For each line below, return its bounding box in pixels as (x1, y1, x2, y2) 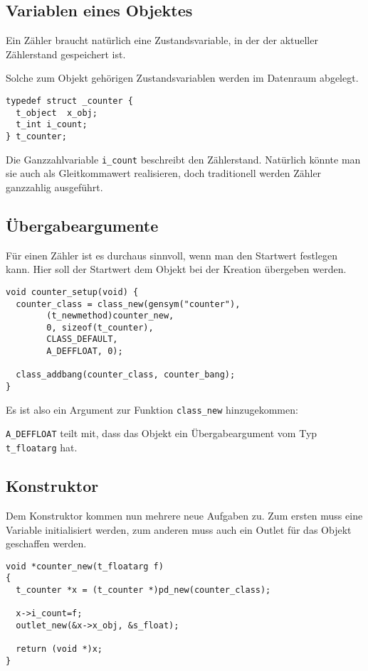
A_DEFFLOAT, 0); (46, 346, 123, 357)
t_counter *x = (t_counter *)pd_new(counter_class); (16, 585, 271, 596)
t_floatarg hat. (6, 440, 78, 455)
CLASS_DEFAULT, (46, 334, 118, 345)
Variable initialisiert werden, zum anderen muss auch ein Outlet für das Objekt (6, 522, 352, 537)
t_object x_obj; (16, 107, 98, 118)
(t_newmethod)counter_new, (46, 311, 174, 321)
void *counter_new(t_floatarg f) (6, 561, 164, 571)
